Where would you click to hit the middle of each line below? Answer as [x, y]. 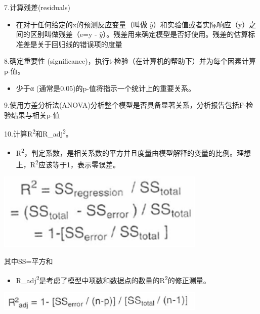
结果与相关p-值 [35, 115]
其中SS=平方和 [29, 261]
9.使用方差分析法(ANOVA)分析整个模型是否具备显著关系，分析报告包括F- [125, 105]
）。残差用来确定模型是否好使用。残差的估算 [176, 34]
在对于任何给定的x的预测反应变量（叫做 [82, 24]
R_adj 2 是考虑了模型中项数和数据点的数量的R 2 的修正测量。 [113, 279]
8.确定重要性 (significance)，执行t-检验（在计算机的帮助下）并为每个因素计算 [130, 61]
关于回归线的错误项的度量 [80, 44]
